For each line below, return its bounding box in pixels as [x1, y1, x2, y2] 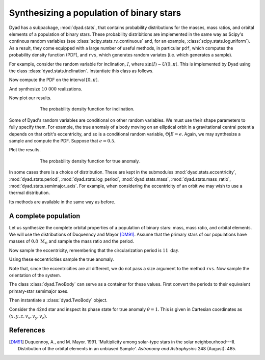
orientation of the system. [9, 273, 61, 278]
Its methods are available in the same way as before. [9, 199, 115, 205]
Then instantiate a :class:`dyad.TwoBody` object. [9, 297, 108, 303]
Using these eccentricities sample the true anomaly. [9, 256, 114, 262]
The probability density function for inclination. [40, 106, 134, 112]
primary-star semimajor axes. [9, 288, 69, 294]
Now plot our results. [9, 95, 52, 101]
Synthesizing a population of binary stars [9, 7, 182, 18]
